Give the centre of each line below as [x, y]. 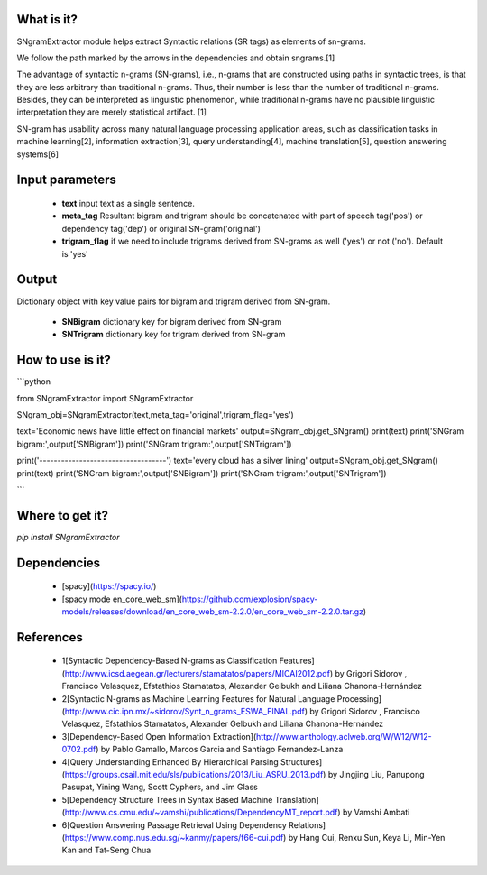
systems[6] [37, 154]
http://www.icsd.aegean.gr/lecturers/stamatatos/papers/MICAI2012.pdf [198, 673]
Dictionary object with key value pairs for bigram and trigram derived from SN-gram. [174, 301]
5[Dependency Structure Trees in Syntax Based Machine [167, 799]
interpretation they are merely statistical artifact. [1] [112, 112]
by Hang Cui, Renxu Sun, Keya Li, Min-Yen [367, 837]
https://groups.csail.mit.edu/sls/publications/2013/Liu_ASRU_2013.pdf [194, 774]
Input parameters [67, 180]
